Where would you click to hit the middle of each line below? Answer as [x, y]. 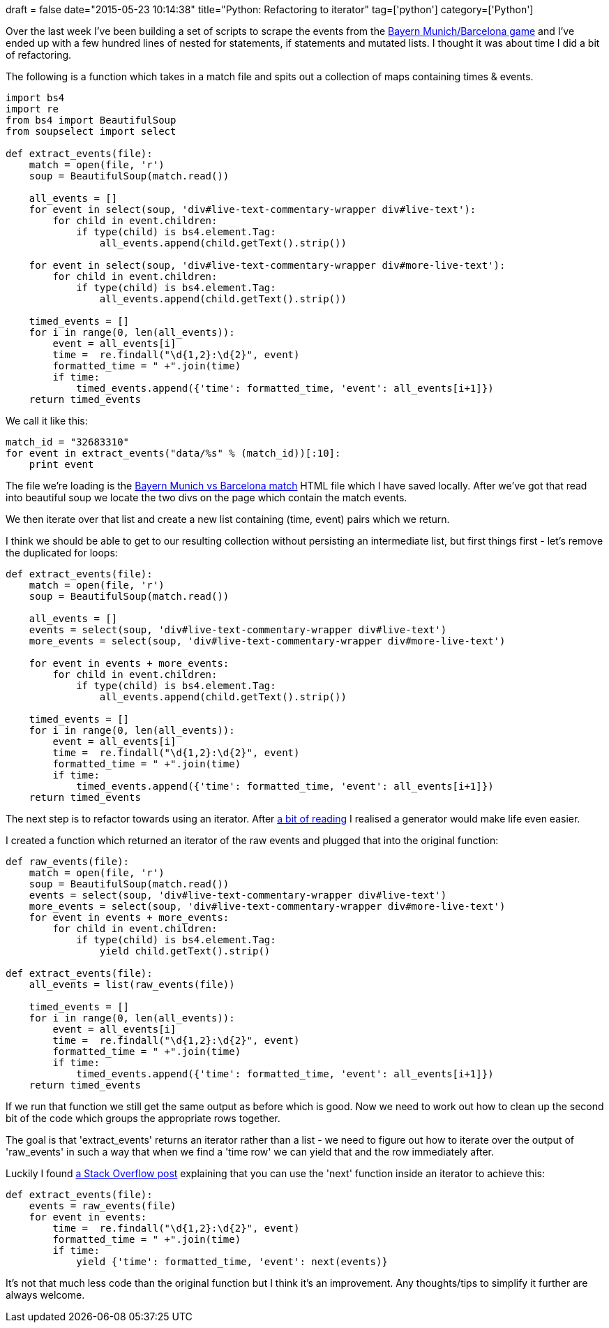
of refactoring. [39, 55]
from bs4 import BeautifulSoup [91, 120]
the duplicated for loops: [62, 553]
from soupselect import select [91, 131]
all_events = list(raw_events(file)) [132, 984]
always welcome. [45, 1295]
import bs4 [35, 98]
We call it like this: [47, 421]
